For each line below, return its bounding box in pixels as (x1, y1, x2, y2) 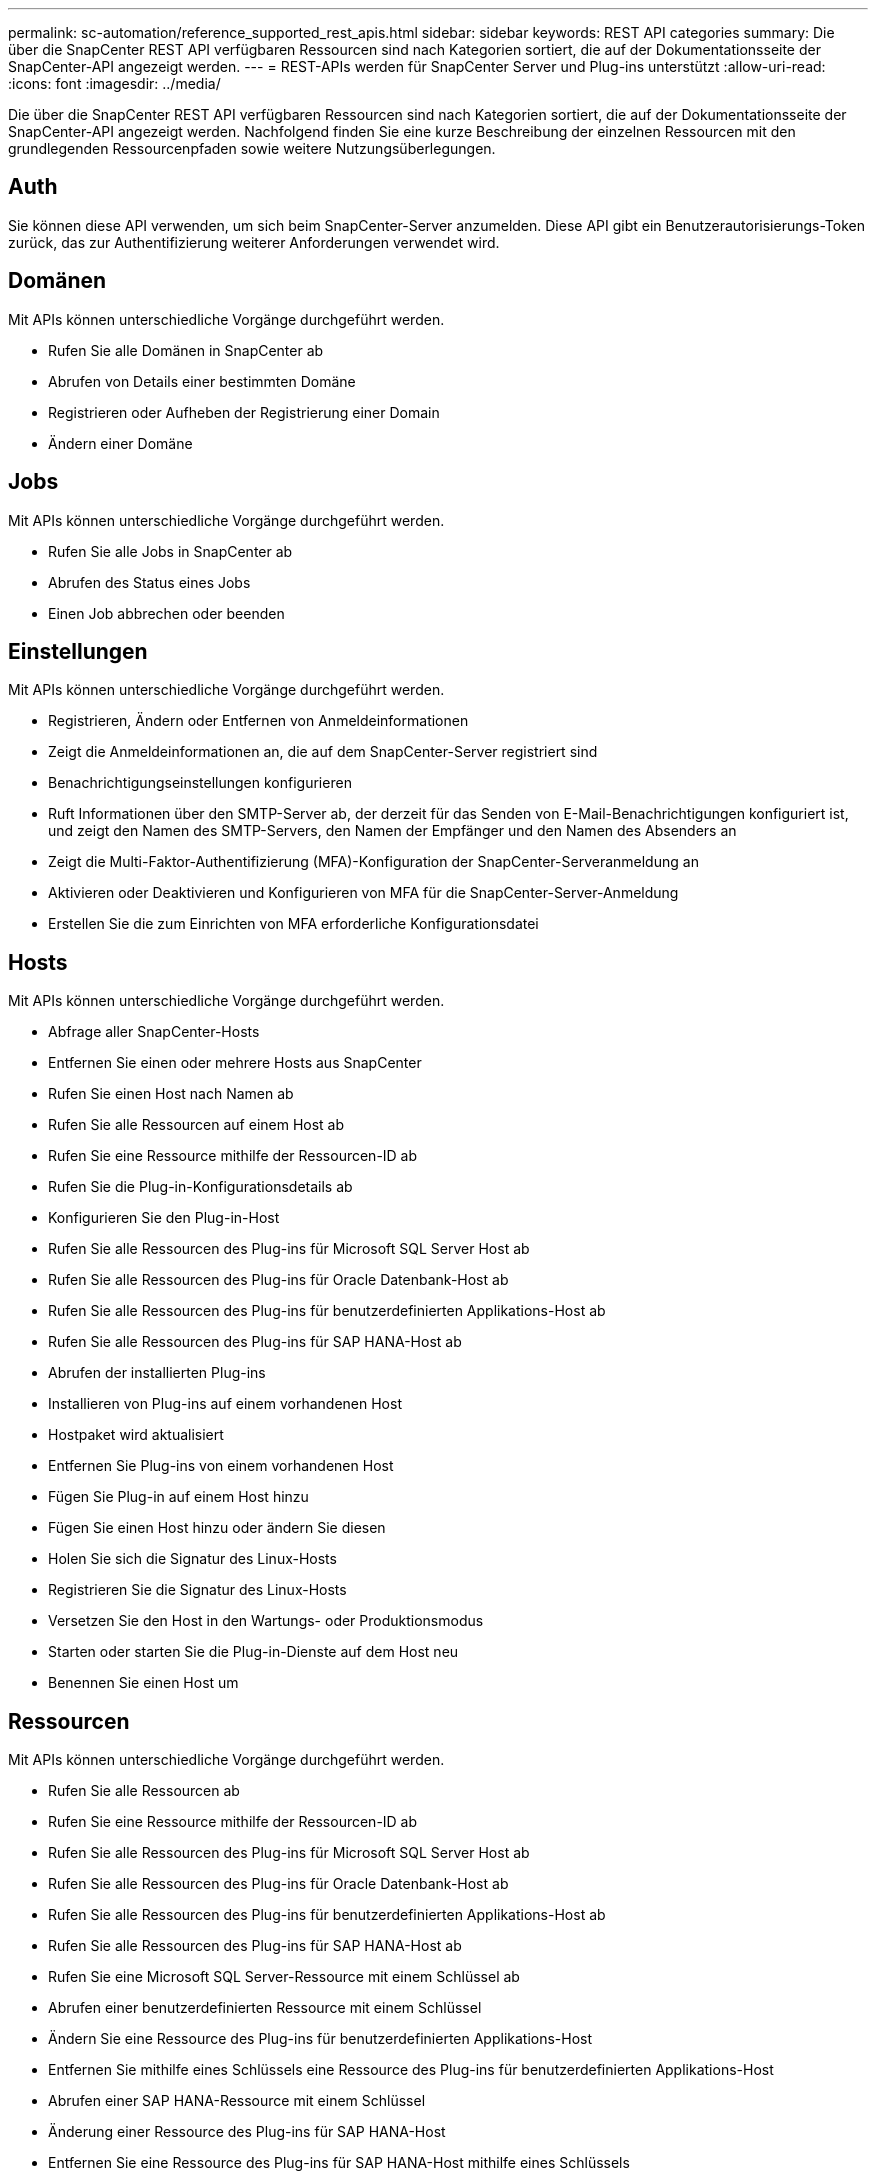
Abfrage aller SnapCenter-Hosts (48, 1023, 260, 1041)
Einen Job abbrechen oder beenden (48, 604, 285, 622)
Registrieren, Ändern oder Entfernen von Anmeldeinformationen (48, 712, 469, 730)
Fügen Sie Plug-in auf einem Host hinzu (48, 1488, 309, 1506)
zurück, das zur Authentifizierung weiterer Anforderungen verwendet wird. (8, 233, 500, 251)
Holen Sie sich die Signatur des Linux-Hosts (48, 1550, 337, 1568)
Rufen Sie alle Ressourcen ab (48, 1782, 240, 1800)
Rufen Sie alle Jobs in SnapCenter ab (48, 542, 293, 560)
